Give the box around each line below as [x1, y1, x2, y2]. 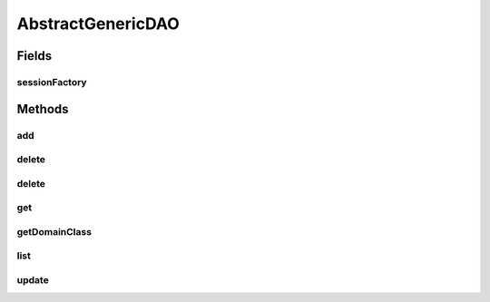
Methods [16, 101, 69, 117]
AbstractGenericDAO [16, 14, 181, 34]
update [16, 273, 49, 286]
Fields [16, 48, 53, 63]
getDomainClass [16, 225, 93, 238]
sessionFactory [16, 75, 87, 88]
